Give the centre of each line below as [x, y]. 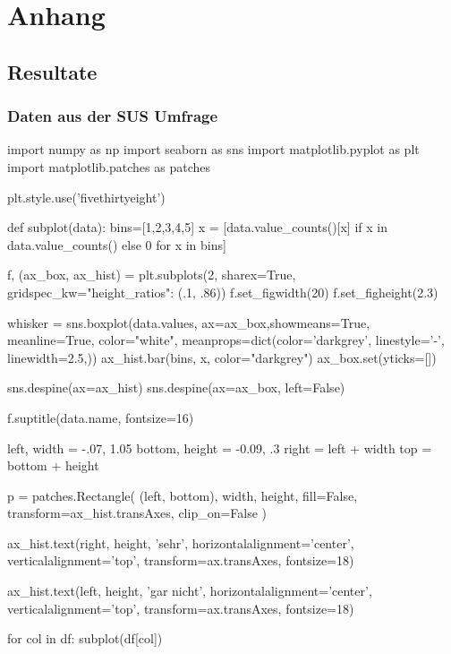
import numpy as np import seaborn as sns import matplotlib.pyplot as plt [213, 149]
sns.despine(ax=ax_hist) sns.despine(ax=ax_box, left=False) [176, 387]
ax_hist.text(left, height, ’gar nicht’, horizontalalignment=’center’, [190, 591]
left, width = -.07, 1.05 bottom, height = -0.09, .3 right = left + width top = [220, 447]
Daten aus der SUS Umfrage [113, 116]
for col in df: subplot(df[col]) [85, 638]
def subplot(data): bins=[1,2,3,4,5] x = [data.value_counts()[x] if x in [197, 227]
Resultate [52, 71]
